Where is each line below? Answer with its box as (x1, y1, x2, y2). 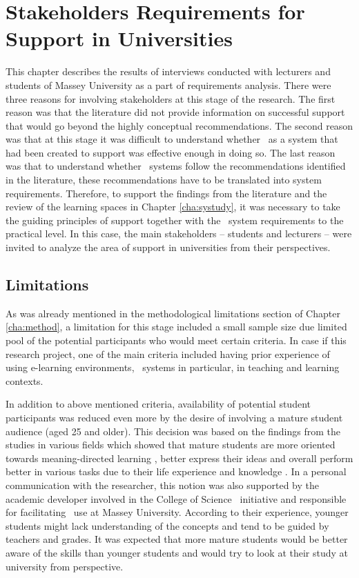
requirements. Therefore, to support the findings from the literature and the (6, 186, 327, 200)
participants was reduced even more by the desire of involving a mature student (6, 410, 343, 424)
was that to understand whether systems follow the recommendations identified (6, 159, 346, 173)
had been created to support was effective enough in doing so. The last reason (6, 145, 336, 159)
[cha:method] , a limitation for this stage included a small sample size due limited (6, 319, 347, 334)
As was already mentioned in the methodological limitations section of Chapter (6, 306, 340, 320)
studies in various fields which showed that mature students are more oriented (6, 437, 336, 452)
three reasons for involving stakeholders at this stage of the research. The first (6, 91, 336, 106)
